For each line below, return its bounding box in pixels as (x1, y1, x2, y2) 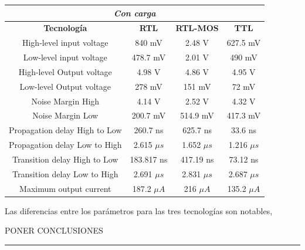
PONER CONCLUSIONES (5, 224, 103, 237)
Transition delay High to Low (12, 153, 118, 165)
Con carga (113, 6, 156, 19)
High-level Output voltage (18, 65, 112, 77)
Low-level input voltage (23, 51, 107, 63)
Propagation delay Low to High (9, 138, 122, 151)
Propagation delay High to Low (9, 124, 122, 136)
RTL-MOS (175, 22, 219, 34)
